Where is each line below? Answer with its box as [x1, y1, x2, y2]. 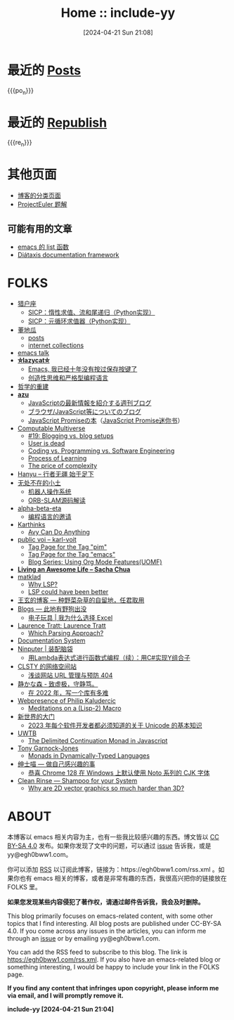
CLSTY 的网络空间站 [17, 662, 77, 671]
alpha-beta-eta [17, 504, 62, 512]
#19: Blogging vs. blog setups [27, 431, 114, 440]
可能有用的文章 [7, 223, 72, 235]
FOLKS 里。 [7, 882, 42, 891]
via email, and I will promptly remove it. [7, 991, 124, 1000]
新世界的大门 [17, 712, 55, 721]
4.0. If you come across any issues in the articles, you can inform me [7, 927, 207, 935]
